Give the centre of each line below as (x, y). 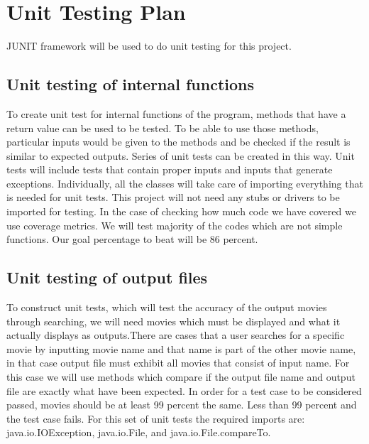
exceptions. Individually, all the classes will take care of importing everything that (185, 183)
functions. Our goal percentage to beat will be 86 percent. (132, 239)
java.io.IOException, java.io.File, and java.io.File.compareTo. (139, 432)
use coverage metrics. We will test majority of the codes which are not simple (175, 225)
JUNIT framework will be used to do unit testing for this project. (149, 46)
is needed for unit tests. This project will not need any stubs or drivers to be (173, 197)
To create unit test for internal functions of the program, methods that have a (176, 113)
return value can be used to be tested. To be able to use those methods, (163, 128)
